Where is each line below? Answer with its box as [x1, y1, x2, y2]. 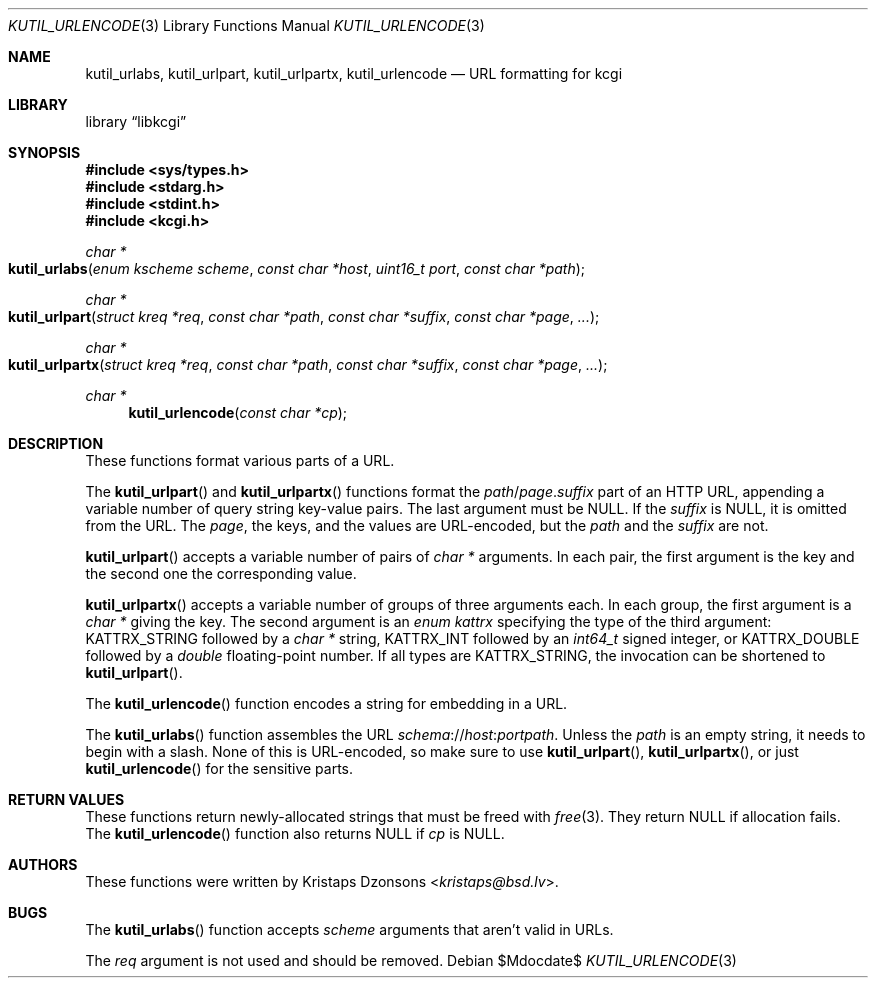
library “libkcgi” [85, 113, 187, 130]
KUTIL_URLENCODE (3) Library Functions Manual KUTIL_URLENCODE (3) [8, 17, 485, 34]
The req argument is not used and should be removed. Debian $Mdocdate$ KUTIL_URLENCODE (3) [85, 952, 737, 969]
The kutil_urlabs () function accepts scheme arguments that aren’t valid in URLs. [85, 921, 614, 938]
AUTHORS [8, 856, 78, 873]
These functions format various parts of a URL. [85, 452, 395, 469]
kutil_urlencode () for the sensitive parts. [85, 760, 354, 777]
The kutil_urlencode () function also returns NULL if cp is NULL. [85, 825, 505, 842]
